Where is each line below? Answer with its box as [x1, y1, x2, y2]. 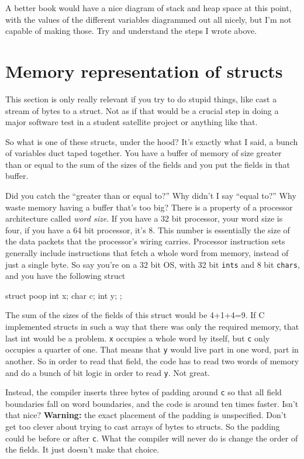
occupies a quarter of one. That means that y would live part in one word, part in [5, 343, 299, 356]
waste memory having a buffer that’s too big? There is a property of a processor [5, 201, 293, 213]
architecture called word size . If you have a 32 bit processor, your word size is [5, 212, 283, 225]
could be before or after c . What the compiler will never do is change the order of [5, 432, 298, 444]
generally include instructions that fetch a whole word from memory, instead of [5, 247, 289, 259]
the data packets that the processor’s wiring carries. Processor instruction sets [5, 235, 285, 247]
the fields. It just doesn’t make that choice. [5, 443, 160, 455]
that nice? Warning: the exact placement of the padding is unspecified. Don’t [5, 409, 287, 421]
